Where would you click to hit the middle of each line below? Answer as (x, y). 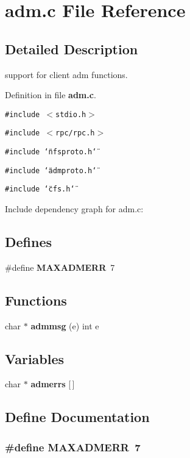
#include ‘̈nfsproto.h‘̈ (51, 152)
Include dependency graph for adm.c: (74, 209)
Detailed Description (72, 48)
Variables (35, 358)
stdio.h (71, 114)
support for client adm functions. (66, 74)
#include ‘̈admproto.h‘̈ (51, 170)
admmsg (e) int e (65, 325)
